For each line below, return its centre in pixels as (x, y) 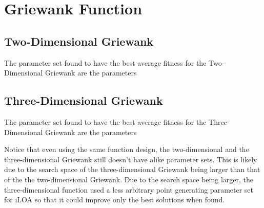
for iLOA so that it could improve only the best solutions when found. (115, 200)
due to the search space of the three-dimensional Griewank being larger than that (132, 169)
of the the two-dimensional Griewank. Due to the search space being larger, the (129, 179)
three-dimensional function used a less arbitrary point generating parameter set (129, 189)
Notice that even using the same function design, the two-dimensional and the (127, 149)
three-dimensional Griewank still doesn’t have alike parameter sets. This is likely (131, 159)
